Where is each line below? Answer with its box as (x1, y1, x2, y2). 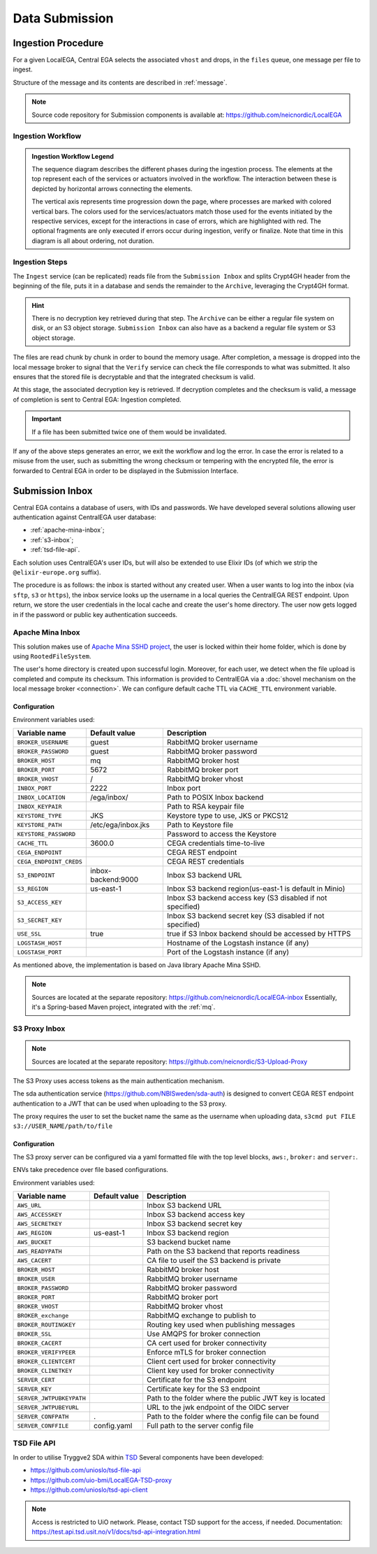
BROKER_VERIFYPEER (17, 1348, 76, 1356)
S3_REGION (17, 885, 49, 892)
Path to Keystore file (166, 820, 234, 829)
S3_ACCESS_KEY (17, 898, 62, 906)
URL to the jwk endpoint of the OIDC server (147, 1403, 289, 1413)
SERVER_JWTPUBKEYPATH (17, 1394, 87, 1402)
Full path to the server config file (147, 1421, 254, 1431)
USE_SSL (17, 930, 42, 938)
